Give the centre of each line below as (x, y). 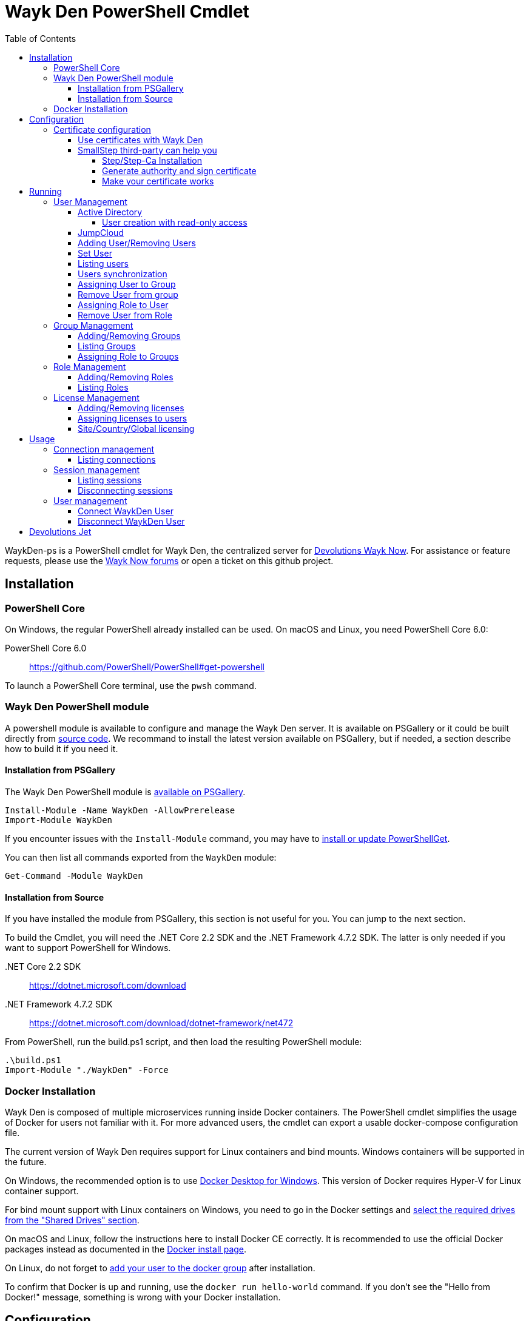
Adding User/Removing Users (137, 243)
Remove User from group (128, 294)
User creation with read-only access (175, 222)
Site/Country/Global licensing (136, 428)
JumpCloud (101, 232)
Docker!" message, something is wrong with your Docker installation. (143, 1297)
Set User (95, 253)
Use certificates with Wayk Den (140, 139)
